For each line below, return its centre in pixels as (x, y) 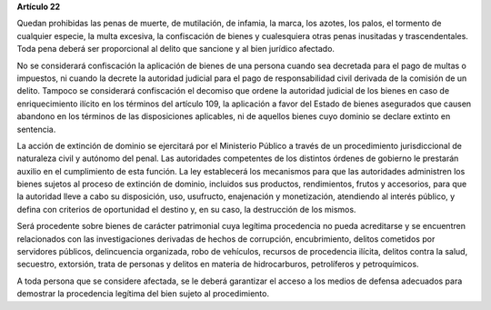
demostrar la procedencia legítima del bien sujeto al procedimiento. (143, 294)
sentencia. (36, 129)
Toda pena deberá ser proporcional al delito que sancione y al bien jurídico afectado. (176, 49)
